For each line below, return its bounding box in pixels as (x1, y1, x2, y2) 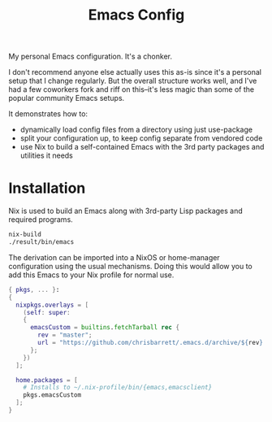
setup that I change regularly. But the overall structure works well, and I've (8, 76, 257, 86)
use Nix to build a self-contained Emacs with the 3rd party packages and (19, 142, 265, 152)
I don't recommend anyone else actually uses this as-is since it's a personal (8, 67, 262, 77)
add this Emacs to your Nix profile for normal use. (8, 270, 175, 280)
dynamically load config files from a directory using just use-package (19, 124, 253, 135)
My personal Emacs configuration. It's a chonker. (8, 51, 173, 62)
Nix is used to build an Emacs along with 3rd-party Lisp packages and (8, 206, 244, 216)
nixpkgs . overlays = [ (15, 301, 89, 309)
